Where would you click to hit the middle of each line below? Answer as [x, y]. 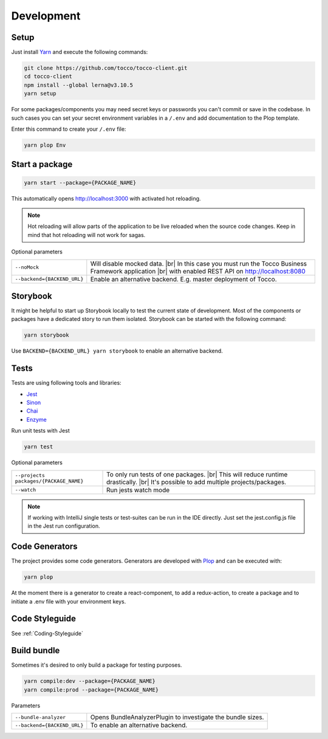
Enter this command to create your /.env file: [69, 129]
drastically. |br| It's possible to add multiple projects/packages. [196, 482]
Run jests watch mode [138, 490]
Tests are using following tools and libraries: [66, 383]
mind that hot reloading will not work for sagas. [87, 235]
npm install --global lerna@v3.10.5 [79, 85]
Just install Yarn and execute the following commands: [80, 52]
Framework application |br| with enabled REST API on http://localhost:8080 [198, 271]
